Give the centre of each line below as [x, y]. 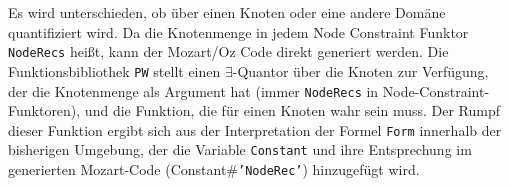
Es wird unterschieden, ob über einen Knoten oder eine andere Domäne [227, 12]
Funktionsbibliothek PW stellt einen [114, 70]
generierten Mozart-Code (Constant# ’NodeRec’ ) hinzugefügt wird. [214, 169]
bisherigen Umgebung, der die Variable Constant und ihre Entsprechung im [240, 149]
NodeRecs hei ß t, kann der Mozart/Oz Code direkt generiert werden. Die [228, 51]
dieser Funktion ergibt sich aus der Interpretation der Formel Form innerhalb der [255, 129]
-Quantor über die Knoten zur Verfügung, [360, 70]
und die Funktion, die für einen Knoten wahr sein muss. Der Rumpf [292, 110]
